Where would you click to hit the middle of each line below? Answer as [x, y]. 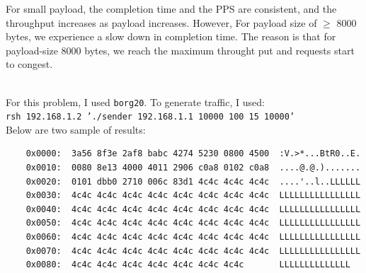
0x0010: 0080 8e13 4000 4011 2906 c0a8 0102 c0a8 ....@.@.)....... [193, 168]
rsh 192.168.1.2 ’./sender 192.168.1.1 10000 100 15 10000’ [150, 117]
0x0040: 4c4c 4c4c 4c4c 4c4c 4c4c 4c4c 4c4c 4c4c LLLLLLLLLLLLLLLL [193, 209]
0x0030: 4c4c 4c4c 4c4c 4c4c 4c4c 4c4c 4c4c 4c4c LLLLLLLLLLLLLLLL [193, 196]
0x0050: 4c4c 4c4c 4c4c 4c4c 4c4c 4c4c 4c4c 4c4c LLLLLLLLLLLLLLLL [193, 223]
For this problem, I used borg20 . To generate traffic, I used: [135, 101]
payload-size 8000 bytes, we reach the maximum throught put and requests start [180, 50]
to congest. [29, 64]
